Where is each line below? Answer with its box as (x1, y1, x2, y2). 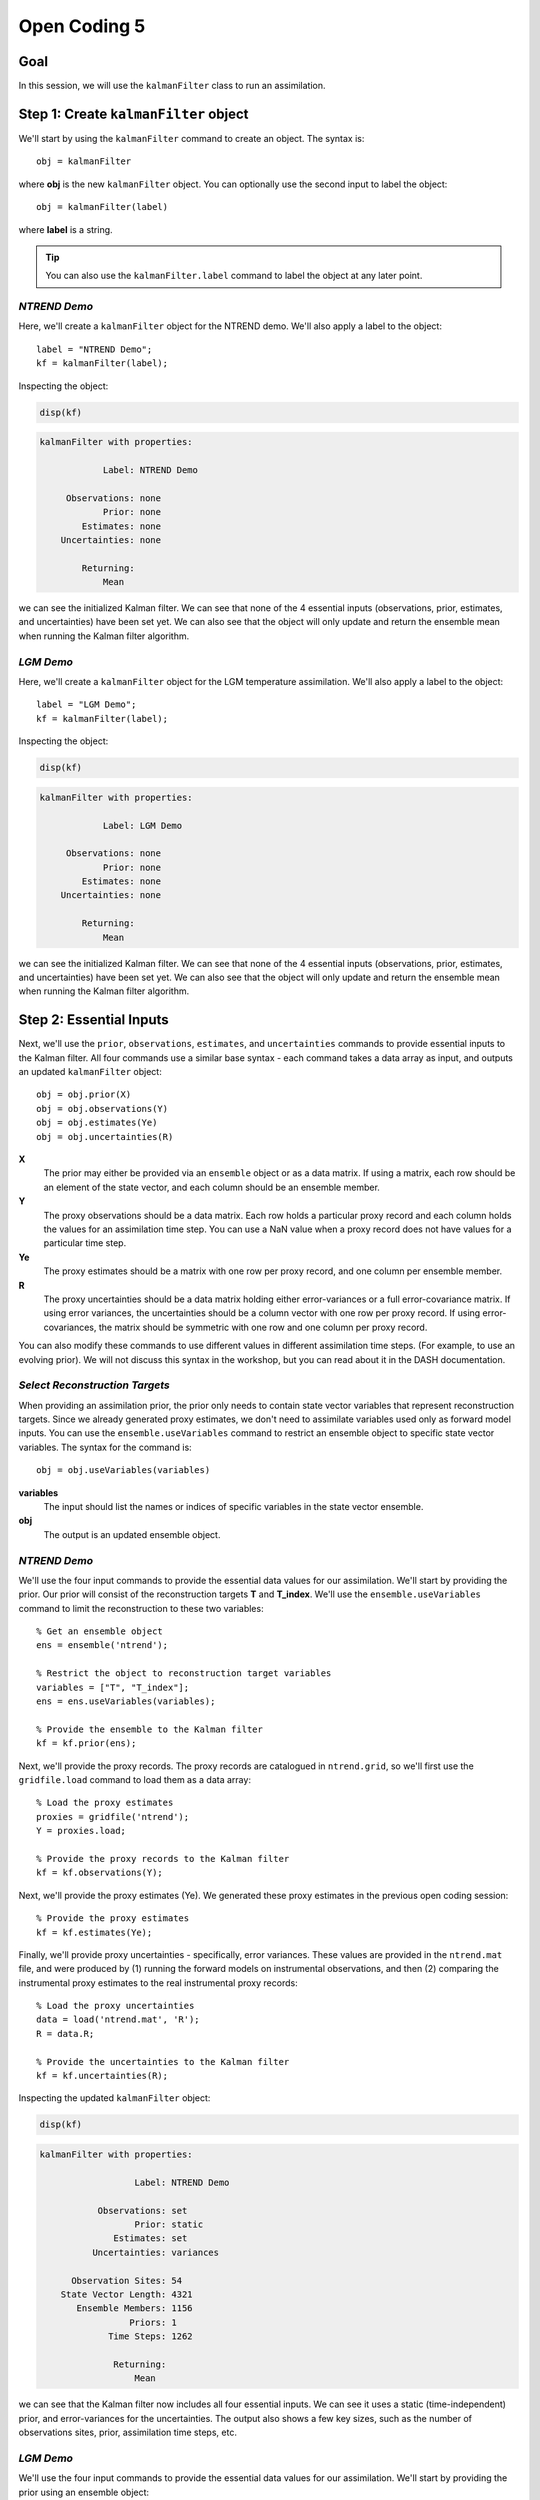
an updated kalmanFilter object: (18, 1066, 162, 1078)
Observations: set (97, 2205, 188, 2216)
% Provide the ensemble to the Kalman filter (36, 1723, 264, 1735)
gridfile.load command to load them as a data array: (18, 1774, 252, 1785)
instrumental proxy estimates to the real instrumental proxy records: (18, 1976, 299, 1989)
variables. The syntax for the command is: (18, 1441, 192, 1453)
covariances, (43, 1321, 97, 1333)
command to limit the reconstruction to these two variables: (18, 1602, 264, 1614)
